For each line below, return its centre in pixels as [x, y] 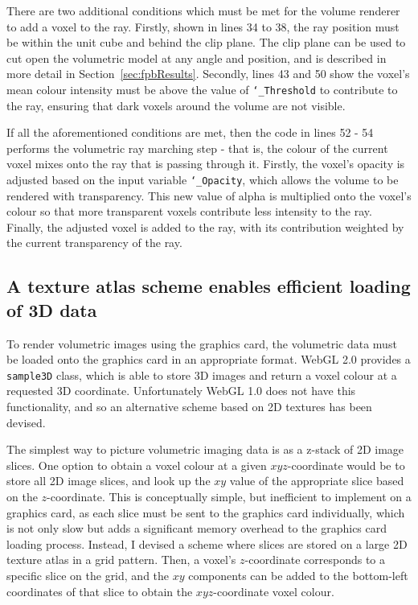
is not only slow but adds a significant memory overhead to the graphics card [197, 528]
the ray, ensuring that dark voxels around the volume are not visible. [176, 105]
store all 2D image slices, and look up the [109, 481]
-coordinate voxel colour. [274, 591]
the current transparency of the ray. [94, 243]
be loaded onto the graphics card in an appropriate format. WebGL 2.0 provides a [209, 359]
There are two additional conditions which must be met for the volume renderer [203, 10]
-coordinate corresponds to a [315, 560]
